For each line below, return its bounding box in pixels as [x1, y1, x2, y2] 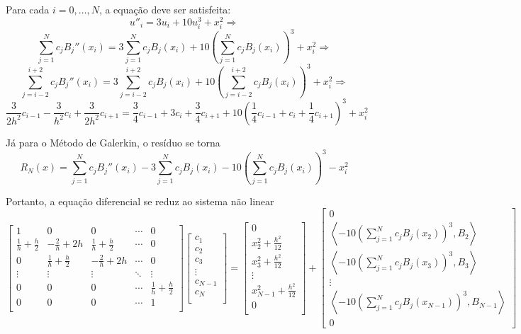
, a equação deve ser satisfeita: [99, 2, 231, 16]
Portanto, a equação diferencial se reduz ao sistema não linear [6, 193, 274, 208]
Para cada [6, 2, 50, 16]
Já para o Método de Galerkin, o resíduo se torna [6, 134, 220, 149]
